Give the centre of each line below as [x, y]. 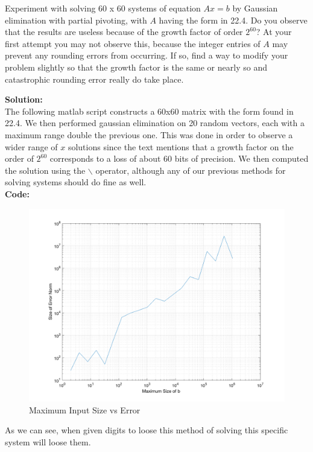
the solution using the [45, 170]
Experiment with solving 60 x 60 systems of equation [103, 8]
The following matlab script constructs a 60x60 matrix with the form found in [149, 111]
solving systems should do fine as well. [76, 182]
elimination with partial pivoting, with [76, 20]
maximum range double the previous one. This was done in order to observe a [149, 134]
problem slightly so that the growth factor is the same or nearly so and [136, 67]
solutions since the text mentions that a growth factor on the [181, 146]
